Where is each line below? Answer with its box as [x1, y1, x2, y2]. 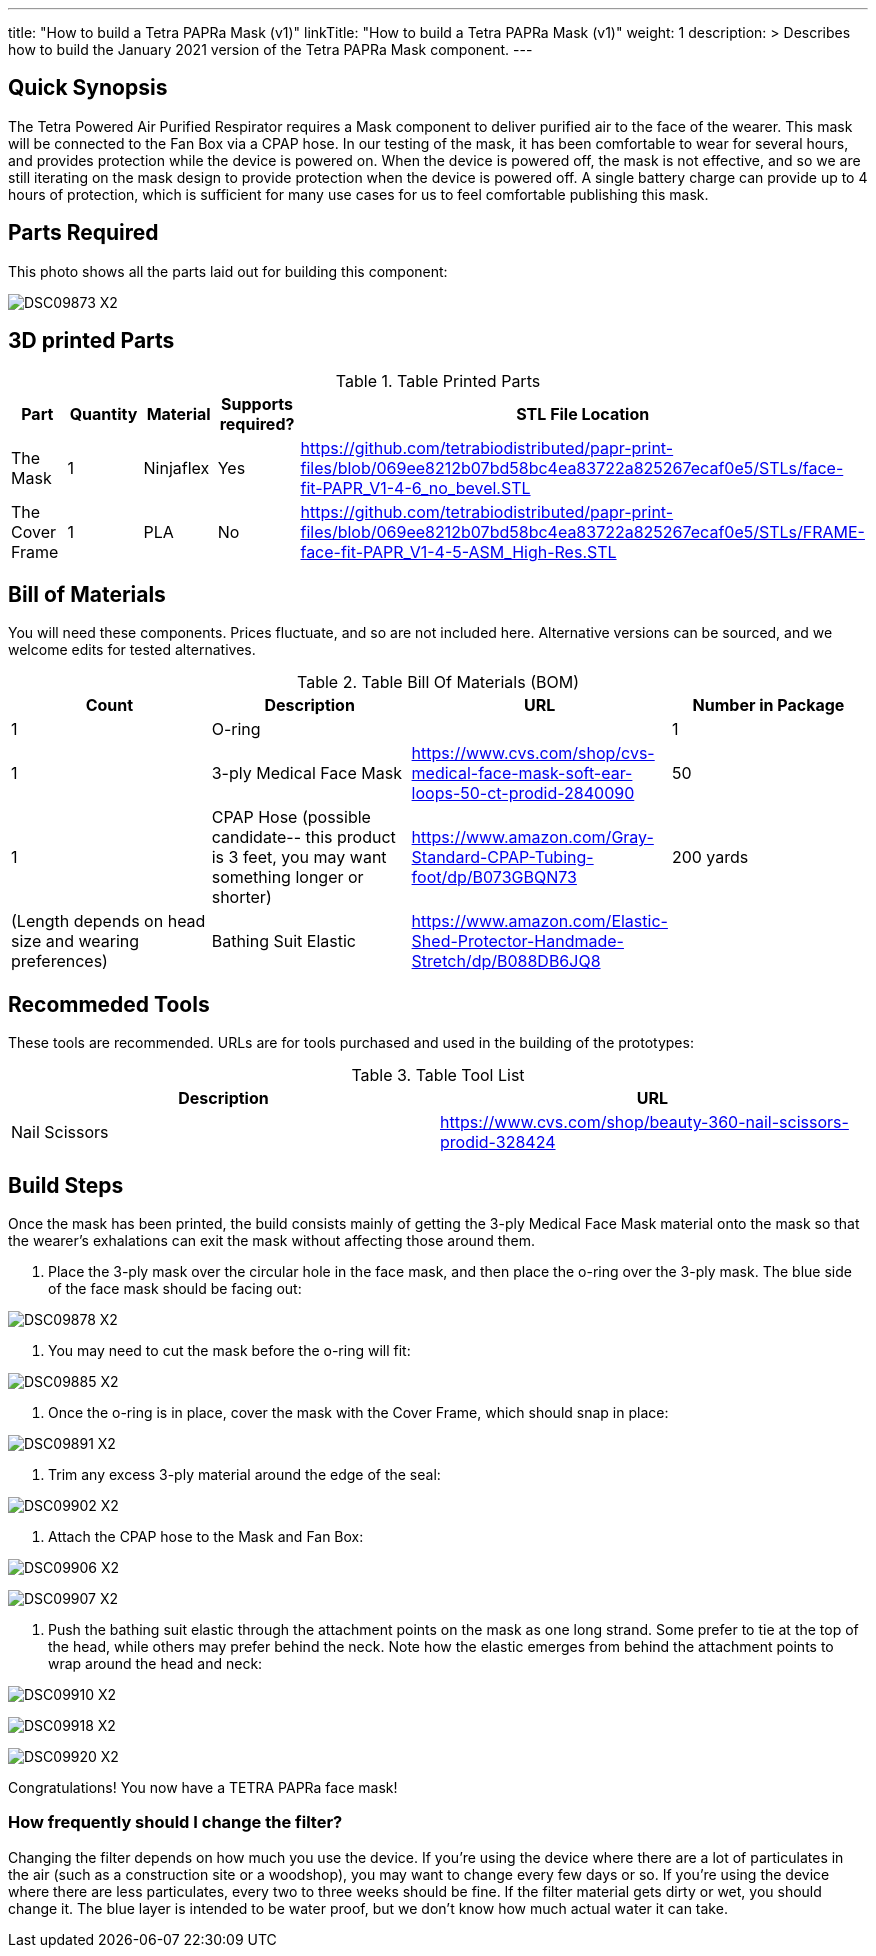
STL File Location [516, 403, 650, 424]
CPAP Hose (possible [211, 807, 371, 828]
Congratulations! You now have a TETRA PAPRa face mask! [8, 1779, 398, 1797]
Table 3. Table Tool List [351, 1065, 525, 1086]
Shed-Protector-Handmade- [411, 931, 624, 952]
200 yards [671, 847, 749, 868]
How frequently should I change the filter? [8, 1812, 343, 1833]
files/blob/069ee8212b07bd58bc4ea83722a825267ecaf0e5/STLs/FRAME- [300, 521, 865, 542]
